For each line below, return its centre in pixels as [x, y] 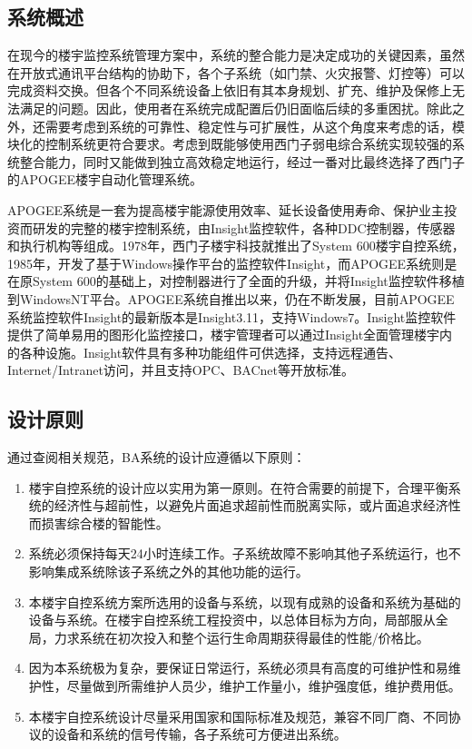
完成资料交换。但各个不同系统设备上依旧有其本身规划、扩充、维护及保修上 [230, 90]
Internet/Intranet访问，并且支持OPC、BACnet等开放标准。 [181, 370]
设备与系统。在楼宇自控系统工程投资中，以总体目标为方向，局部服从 [232, 620]
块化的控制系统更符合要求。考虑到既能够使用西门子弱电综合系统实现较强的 [230, 144]
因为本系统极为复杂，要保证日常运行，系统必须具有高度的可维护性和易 [238, 668]
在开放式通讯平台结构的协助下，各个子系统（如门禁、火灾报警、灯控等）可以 [236, 72]
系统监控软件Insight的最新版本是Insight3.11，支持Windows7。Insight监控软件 [232, 316]
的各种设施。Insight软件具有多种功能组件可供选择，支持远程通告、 [205, 352]
